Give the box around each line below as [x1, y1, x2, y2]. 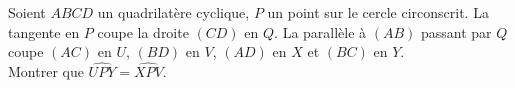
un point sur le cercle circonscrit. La [267, 2, 489, 22]
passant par [421, 21, 492, 42]
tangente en [8, 21, 80, 42]
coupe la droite [97, 21, 189, 42]
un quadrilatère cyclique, [97, 2, 250, 22]
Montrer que [8, 61, 84, 81]
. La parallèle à [274, 21, 367, 42]
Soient [8, 2, 46, 22]
